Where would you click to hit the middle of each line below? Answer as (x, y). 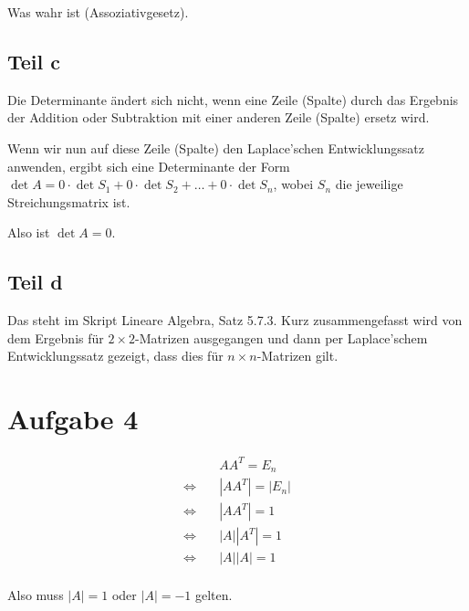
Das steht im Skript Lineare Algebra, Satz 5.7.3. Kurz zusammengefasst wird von (235, 320)
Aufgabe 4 (73, 419)
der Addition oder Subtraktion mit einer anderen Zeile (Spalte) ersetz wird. (219, 117)
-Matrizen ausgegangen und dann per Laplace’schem (281, 337)
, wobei (293, 184)
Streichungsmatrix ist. (69, 201)
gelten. (214, 595)
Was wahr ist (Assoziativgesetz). (98, 12)
